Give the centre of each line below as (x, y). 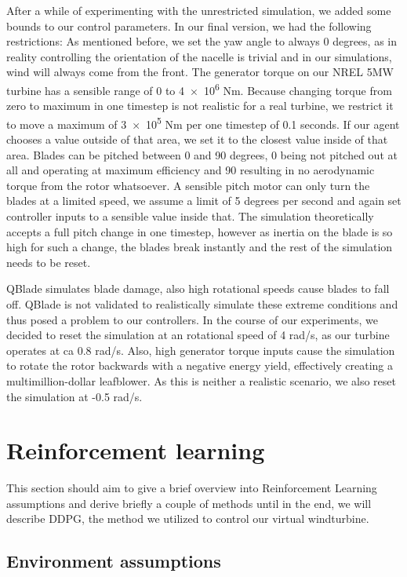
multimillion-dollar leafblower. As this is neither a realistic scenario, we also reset (201, 380)
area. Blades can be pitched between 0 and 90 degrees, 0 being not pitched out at (202, 154)
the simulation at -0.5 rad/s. (74, 396)
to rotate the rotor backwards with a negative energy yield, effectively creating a (200, 365)
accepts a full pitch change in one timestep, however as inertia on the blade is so (200, 231)
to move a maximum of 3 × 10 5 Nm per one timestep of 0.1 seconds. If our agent (203, 122)
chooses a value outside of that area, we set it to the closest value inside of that (197, 139)
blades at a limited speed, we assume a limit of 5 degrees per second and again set (204, 201)
